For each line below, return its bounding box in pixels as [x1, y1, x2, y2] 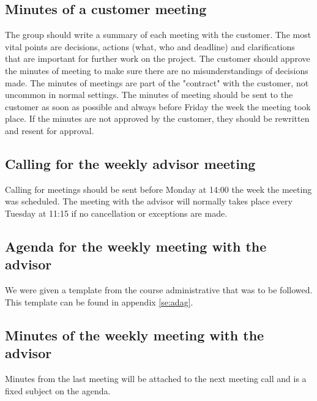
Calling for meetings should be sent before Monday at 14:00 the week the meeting [5, 182, 312, 195]
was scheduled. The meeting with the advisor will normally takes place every [5, 195, 293, 208]
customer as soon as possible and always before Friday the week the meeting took [5, 100, 311, 113]
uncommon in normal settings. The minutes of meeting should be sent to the [5, 88, 293, 101]
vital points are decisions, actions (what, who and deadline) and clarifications [5, 40, 295, 53]
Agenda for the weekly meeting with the [5, 236, 267, 255]
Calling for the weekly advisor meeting [5, 154, 256, 173]
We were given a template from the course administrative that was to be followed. [5, 283, 313, 296]
